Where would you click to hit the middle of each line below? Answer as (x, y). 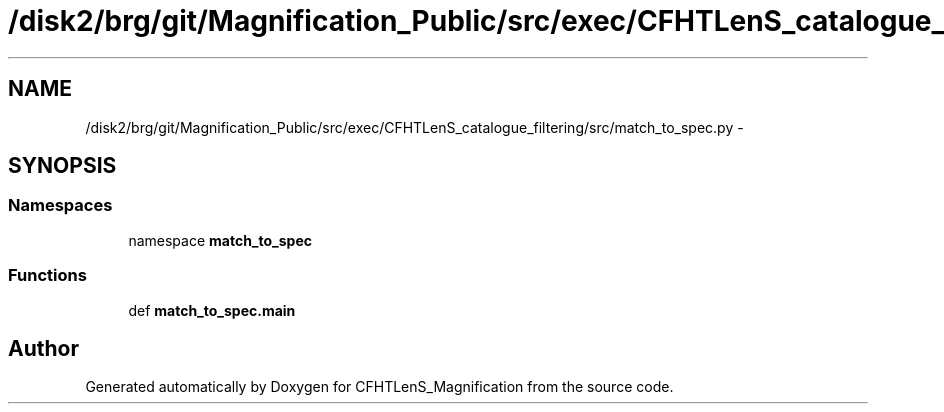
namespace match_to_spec (220, 240)
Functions (47, 275)
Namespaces (60, 205)
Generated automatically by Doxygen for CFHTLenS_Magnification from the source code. (379, 387)
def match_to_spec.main (212, 310)
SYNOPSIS (62, 166)
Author (43, 348)
